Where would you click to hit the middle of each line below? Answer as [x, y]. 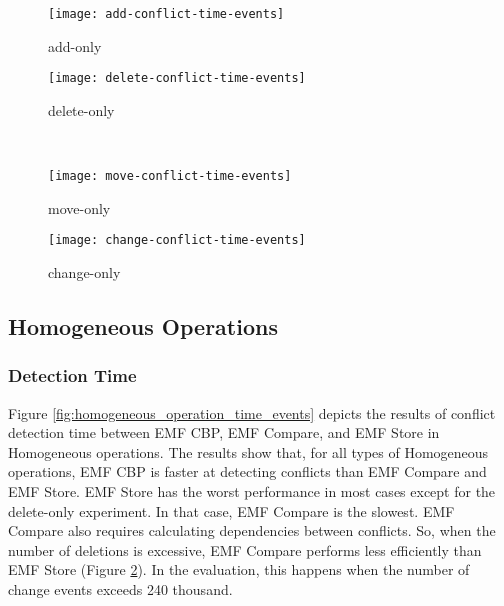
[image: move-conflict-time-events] [170, 176]
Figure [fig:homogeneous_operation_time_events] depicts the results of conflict [252, 412]
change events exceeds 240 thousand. [120, 588]
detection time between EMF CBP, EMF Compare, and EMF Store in [224, 432]
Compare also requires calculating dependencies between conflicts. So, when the [252, 530]
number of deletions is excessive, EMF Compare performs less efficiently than [245, 549]
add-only [75, 45]
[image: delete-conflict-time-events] [177, 78]
